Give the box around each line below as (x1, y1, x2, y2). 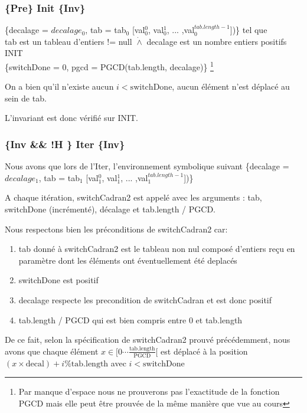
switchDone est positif (18, 274, 99, 286)
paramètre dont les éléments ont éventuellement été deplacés (18, 254, 237, 266)
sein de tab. (5, 91, 47, 104)
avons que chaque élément (5, 345, 99, 357)
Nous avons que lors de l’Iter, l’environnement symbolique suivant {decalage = (5, 160, 289, 172)
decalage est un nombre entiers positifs (146, 35, 287, 47)
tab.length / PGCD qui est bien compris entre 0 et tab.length (18, 313, 243, 326)
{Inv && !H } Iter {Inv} (5, 136, 125, 151)
